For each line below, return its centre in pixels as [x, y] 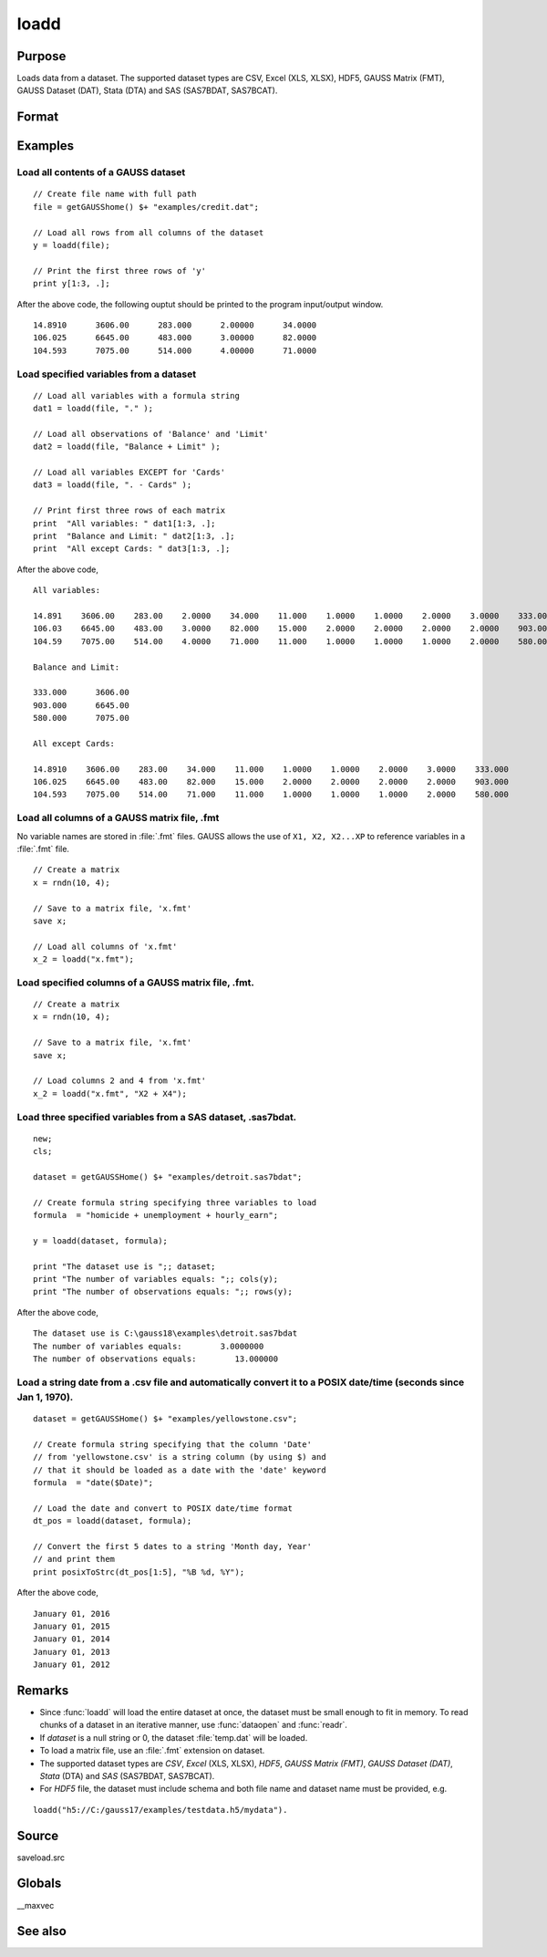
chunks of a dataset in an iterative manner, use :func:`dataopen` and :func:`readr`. [194, 1725]
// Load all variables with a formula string [137, 396]
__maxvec [36, 1905]
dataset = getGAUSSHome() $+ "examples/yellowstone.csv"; [165, 1419]
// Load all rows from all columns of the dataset [149, 232]
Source [38, 1835]
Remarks [43, 1690]
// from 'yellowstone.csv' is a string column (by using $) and [180, 1457]
